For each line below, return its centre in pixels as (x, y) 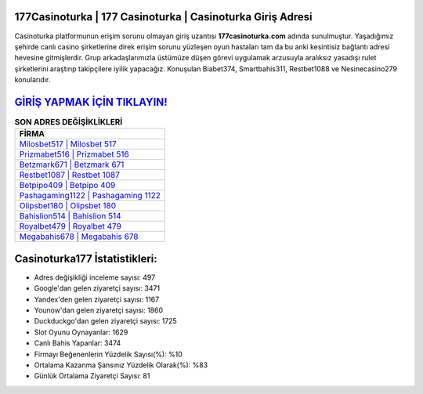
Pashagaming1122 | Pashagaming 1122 (90, 196)
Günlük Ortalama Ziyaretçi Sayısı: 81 (92, 376)
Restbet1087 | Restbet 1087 (70, 175)
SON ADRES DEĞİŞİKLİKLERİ (69, 122)
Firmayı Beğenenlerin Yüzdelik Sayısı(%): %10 (108, 354)
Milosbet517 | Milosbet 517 (68, 144)
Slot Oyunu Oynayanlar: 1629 (81, 332)
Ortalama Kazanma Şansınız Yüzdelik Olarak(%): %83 (121, 365)
